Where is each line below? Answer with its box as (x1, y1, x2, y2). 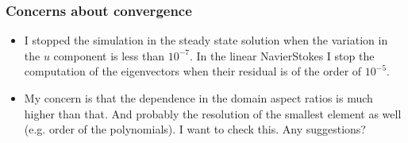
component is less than (53, 47, 165, 64)
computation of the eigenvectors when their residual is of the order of (24, 63, 362, 79)
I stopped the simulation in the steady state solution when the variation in (24, 32, 388, 48)
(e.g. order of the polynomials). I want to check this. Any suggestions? (24, 121, 366, 137)
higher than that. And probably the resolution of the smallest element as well (24, 105, 402, 122)
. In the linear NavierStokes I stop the (190, 47, 375, 64)
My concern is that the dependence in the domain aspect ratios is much (24, 90, 373, 106)
